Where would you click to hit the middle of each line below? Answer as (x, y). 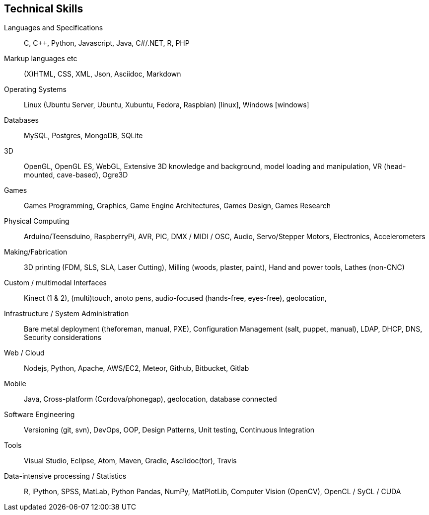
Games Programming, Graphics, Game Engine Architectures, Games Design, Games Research (177, 206)
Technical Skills (44, 9)
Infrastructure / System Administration (67, 314)
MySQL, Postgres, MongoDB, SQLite (83, 136)
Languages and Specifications (54, 28)
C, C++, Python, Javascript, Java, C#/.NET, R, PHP (107, 43)
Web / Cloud (24, 353)
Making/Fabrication (36, 252)
